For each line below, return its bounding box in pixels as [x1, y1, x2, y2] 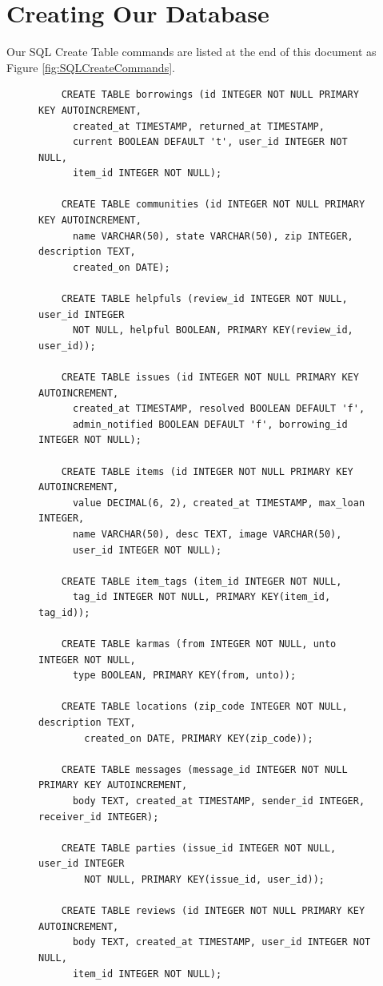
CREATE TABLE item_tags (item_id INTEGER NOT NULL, [61, 575, 342, 587]
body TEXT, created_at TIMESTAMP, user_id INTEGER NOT [72, 936, 371, 948]
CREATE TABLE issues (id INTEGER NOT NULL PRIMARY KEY [61, 372, 359, 383]
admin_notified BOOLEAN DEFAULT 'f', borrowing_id [72, 418, 348, 430]
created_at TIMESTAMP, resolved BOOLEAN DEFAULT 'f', [72, 403, 365, 415]
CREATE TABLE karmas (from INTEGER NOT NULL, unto [61, 638, 337, 650]
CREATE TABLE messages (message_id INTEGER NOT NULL [61, 763, 348, 775]
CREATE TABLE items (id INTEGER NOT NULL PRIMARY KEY [61, 465, 353, 477]
